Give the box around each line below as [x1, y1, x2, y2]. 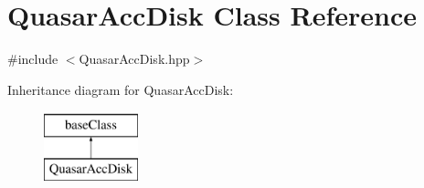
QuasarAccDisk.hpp [79, 49, 190, 68]
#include [7, 49, 58, 68]
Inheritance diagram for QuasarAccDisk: [7, 79, 234, 99]
